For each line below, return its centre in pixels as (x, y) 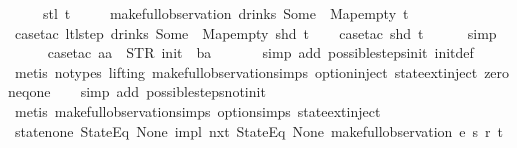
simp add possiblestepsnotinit (173, 91)
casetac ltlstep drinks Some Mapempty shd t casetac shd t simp (255, 32)
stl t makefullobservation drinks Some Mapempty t (225, 13)
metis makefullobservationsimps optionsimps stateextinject (197, 110)
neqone (29, 91)
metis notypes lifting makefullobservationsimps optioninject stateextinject (246, 71)
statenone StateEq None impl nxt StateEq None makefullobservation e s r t (259, 130)
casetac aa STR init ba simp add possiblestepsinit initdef (260, 52)
